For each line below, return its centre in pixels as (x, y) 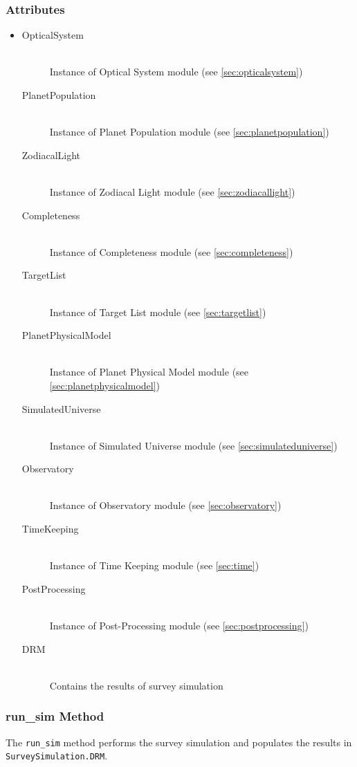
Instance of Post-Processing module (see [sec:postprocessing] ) (179, 626)
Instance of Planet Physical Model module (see (149, 372)
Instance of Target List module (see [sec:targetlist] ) (158, 312)
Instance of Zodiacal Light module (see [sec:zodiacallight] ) (172, 191)
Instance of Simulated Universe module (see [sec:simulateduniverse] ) (193, 445)
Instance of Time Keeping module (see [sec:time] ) (154, 565)
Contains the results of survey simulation (136, 685)
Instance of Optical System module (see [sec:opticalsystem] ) (176, 72)
